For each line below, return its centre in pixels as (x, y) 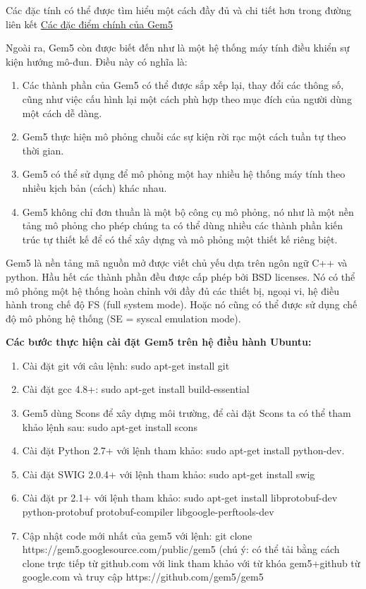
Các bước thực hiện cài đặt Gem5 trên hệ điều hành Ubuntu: (159, 342)
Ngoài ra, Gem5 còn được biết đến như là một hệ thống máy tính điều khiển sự (178, 48)
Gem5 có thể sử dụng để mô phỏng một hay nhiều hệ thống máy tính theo (184, 174)
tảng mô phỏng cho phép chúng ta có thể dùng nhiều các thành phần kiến (183, 225)
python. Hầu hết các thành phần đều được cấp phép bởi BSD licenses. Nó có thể (181, 276)
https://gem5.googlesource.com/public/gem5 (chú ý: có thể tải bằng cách (181, 549)
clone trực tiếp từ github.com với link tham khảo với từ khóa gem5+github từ (191, 563)
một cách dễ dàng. (62, 113)
